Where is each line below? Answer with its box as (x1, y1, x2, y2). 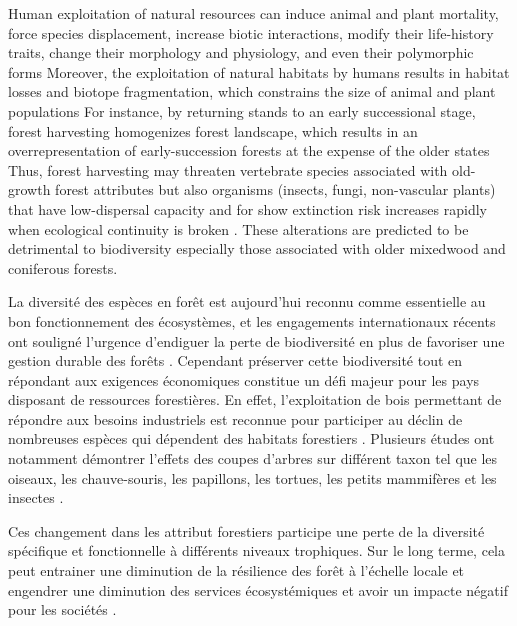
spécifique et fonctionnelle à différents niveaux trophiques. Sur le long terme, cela (8, 540, 505, 561)
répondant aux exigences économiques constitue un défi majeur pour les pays (8, 369, 480, 390)
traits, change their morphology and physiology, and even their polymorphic (8, 42, 474, 63)
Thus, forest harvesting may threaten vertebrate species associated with (8, 159, 448, 180)
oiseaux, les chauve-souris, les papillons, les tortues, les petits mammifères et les (8, 467, 497, 488)
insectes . (8, 487, 64, 508)
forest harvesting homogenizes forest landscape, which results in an (8, 120, 418, 141)
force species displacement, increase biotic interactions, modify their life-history (8, 22, 494, 43)
